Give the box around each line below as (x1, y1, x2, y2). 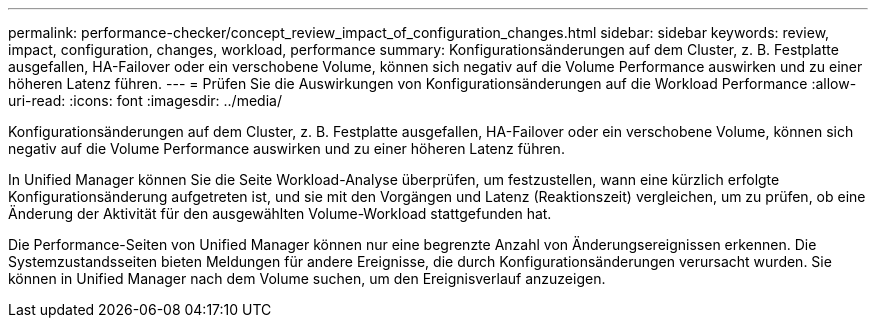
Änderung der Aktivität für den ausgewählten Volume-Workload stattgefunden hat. (8, 205, 552, 222)
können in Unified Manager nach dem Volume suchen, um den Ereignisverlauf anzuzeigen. (8, 270, 606, 287)
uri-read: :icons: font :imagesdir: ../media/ (8, 92, 282, 109)
